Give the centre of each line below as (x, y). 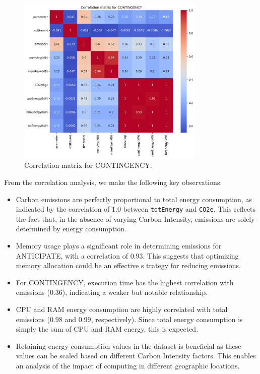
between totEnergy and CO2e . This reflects (189, 209)
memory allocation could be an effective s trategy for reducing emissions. (128, 265)
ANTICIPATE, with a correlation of (72, 255)
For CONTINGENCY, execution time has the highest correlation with (125, 282)
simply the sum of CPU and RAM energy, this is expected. (107, 329)
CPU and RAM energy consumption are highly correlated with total (122, 309)
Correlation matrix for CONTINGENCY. (88, 165)
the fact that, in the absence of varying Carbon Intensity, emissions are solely (135, 219)
